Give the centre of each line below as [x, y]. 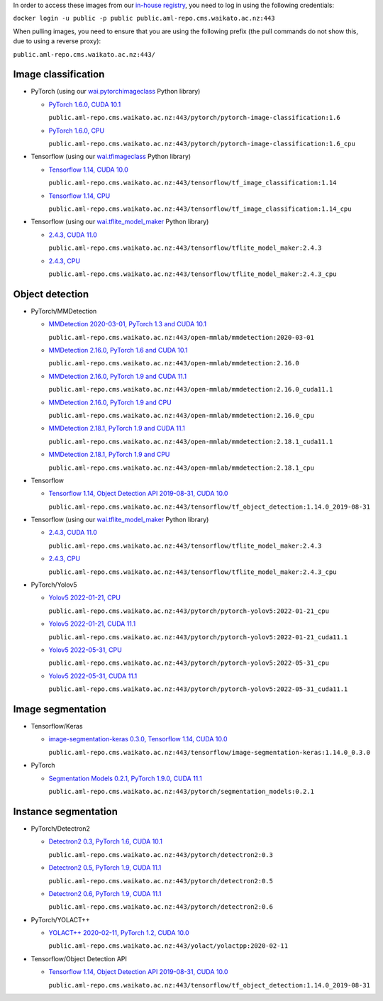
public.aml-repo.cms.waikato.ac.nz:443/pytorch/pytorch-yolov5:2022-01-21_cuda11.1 [198, 637]
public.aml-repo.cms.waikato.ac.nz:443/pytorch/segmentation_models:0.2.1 [182, 792]
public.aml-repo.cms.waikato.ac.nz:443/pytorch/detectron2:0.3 [161, 855]
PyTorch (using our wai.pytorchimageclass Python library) [116, 92]
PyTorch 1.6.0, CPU [77, 131]
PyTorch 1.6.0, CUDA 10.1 [85, 104]
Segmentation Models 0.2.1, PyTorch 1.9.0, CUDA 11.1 [125, 778]
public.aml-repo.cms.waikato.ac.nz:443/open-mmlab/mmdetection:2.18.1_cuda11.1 [191, 441]
